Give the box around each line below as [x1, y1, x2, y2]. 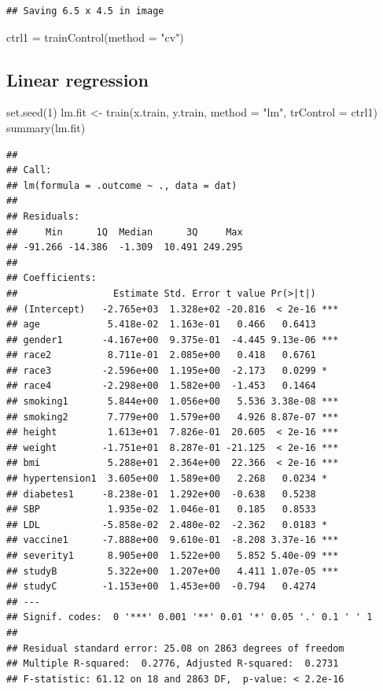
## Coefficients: [6, 272, 97, 284]
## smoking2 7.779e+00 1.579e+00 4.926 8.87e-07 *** [6, 411, 339, 423]
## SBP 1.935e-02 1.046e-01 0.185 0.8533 [6, 504, 316, 515]
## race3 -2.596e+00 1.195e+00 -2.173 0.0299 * [6, 364, 328, 376]
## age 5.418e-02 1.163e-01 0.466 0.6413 [6, 319, 316, 331]
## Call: [6, 164, 52, 176]
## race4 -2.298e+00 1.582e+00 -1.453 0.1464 [6, 380, 316, 392]
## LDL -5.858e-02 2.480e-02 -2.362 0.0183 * [6, 519, 328, 530]
